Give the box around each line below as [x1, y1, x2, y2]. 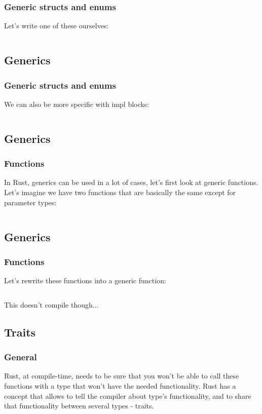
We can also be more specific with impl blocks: [4, 98, 149, 109]
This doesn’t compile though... [4, 299, 99, 310]
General [4, 351, 37, 363]
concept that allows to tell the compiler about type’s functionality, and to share [4, 390, 251, 401]
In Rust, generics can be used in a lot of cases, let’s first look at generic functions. [4, 177, 258, 187]
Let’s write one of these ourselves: [4, 20, 109, 31]
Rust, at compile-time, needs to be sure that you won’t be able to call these [4, 370, 239, 381]
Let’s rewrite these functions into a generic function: [4, 275, 166, 286]
